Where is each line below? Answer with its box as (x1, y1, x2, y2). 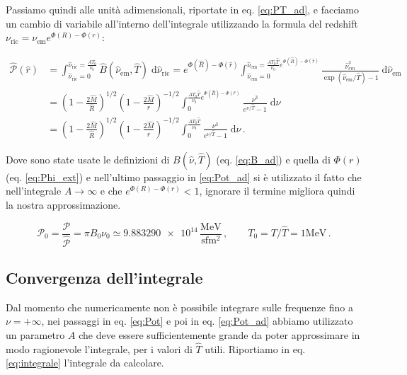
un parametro (6, 328, 65, 342)
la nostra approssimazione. (6, 197, 121, 212)
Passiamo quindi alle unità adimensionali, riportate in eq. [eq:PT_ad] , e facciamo (6, 2, 359, 16)
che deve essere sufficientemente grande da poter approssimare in (79, 328, 360, 342)
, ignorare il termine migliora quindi (199, 183, 355, 198)
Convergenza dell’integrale (6, 267, 203, 289)
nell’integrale (6, 183, 62, 198)
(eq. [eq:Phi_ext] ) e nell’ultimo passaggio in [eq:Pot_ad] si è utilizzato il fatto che (6, 169, 362, 184)
